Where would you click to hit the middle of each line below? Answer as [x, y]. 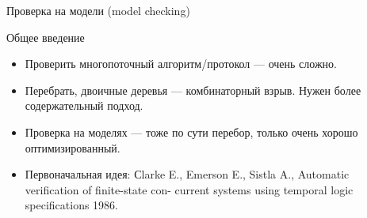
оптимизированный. [73, 147]
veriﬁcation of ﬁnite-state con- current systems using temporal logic [189, 189]
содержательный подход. [84, 105]
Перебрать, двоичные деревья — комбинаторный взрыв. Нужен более [193, 90]
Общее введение [46, 37]
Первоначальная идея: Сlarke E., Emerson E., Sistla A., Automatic [187, 174]
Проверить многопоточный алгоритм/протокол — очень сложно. [181, 64]
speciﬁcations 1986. [72, 205]
